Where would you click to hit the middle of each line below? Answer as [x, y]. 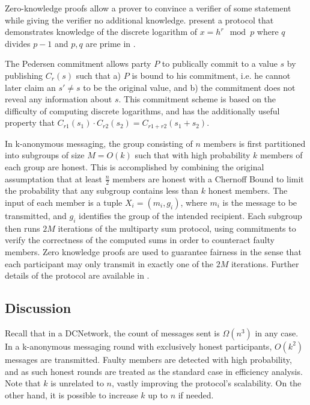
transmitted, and [36, 215]
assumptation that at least [54, 178]
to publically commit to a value [220, 63]
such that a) [99, 75]
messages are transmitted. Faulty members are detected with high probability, [148, 359]
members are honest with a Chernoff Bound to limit [208, 178]
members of [281, 155]
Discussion [38, 308]
